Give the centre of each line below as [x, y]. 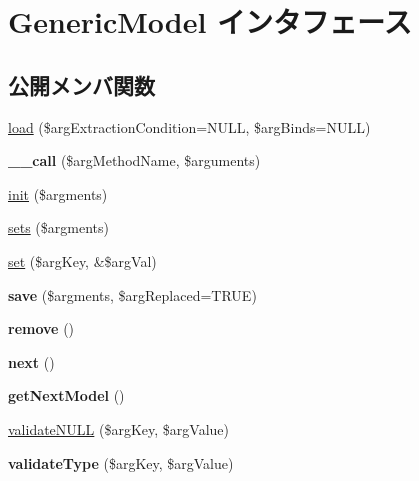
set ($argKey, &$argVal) [82, 260]
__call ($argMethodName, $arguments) [134, 160]
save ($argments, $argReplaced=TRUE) [132, 294]
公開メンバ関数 [81, 84]
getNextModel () [66, 395]
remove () [41, 328]
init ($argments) [58, 193]
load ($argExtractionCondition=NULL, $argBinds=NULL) [189, 126]
